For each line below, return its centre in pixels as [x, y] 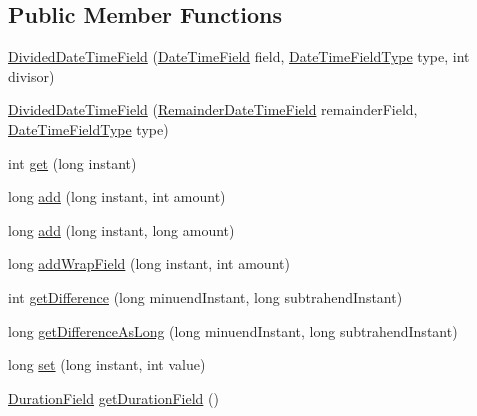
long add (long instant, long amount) [121, 229]
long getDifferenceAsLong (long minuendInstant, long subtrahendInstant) [233, 330]
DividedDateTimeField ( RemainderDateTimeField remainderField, [213, 109]
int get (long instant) [72, 162]
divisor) [31, 75]
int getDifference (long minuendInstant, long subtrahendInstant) [205, 296]
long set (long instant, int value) [107, 364]
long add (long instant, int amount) [117, 196]
